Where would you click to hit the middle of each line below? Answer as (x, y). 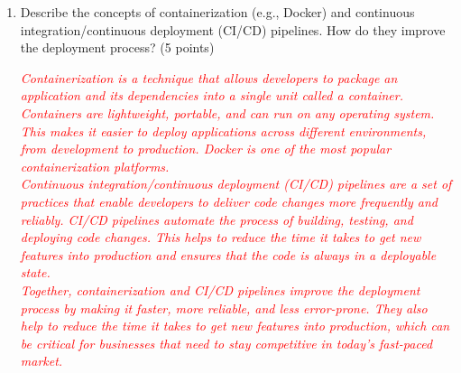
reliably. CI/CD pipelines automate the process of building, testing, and (217, 219)
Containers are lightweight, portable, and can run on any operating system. (227, 112)
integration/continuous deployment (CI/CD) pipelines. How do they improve (233, 29)
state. (35, 272)
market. (41, 361)
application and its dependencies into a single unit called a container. (212, 95)
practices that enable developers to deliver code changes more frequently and (229, 201)
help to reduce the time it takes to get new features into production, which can (235, 326)
